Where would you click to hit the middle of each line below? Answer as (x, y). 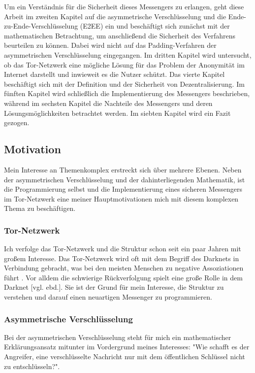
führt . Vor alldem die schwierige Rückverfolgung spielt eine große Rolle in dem (123, 277)
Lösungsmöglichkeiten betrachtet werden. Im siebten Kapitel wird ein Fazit (117, 113)
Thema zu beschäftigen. (40, 208)
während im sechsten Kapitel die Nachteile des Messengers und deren (108, 103)
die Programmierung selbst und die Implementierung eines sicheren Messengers (123, 189)
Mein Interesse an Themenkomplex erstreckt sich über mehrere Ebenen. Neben (123, 169)
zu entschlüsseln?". (32, 366)
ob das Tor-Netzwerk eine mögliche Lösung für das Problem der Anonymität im (124, 64)
